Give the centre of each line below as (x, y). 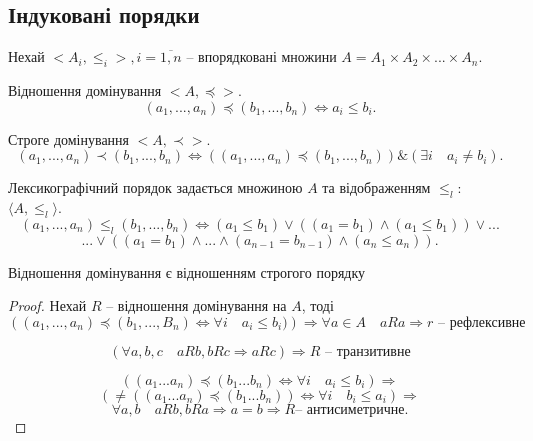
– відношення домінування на (196, 305)
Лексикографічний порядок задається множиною (155, 187)
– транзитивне (368, 351)
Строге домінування (69, 138)
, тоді (317, 305)
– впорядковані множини (261, 56)
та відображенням (376, 187)
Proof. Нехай (47, 305)
